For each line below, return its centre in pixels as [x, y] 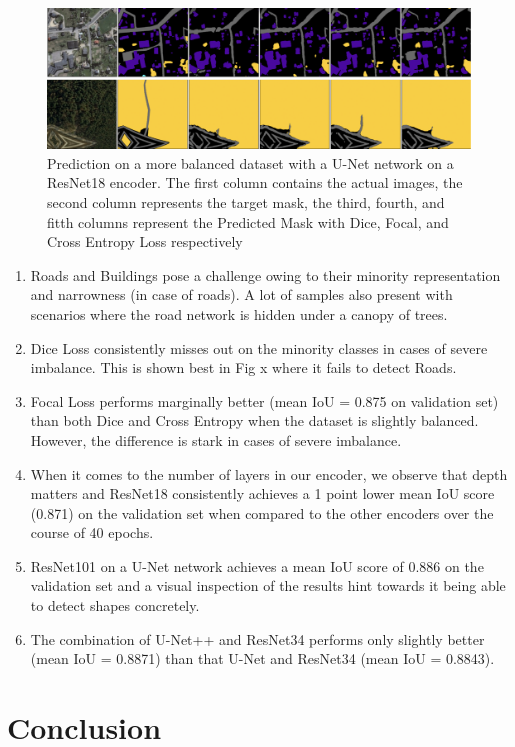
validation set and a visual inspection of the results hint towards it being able [268, 585]
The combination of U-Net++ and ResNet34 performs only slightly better [257, 638]
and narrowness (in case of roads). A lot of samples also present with [241, 294]
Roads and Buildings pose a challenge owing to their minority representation [265, 274]
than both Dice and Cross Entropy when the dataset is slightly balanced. [254, 420]
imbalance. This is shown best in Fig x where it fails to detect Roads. [243, 367]
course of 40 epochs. [92, 532]
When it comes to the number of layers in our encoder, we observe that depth [269, 473]
